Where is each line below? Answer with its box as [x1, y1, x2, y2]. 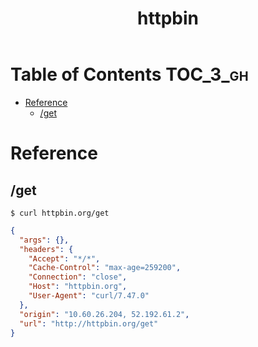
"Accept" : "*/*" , [28, 253, 101, 264]
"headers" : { [19, 244, 74, 254]
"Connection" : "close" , [28, 272, 128, 282]
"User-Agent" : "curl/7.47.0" [28, 291, 150, 301]
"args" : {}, [19, 235, 70, 245]
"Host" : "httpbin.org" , [28, 282, 128, 292]
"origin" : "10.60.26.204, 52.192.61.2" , [19, 309, 190, 319]
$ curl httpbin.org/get [10, 208, 110, 218]
